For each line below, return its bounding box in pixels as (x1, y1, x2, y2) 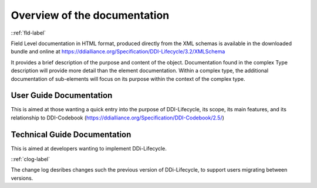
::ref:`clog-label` (11, 156, 50, 163)
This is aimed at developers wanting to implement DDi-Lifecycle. (11, 145, 167, 152)
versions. (11, 175, 33, 182)
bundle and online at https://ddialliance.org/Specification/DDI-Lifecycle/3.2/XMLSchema (11, 48, 225, 55)
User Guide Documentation (11, 91, 113, 101)
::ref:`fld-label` (11, 29, 46, 36)
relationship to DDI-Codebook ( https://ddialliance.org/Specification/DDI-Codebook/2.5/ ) (11, 114, 224, 121)
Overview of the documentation (11, 9, 170, 22)
